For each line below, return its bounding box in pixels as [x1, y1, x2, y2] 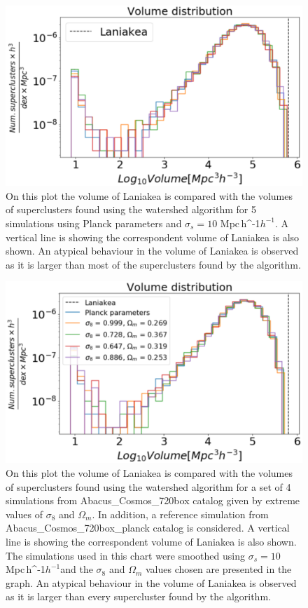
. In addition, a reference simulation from [92, 506, 269, 521]
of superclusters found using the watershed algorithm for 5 [6, 202, 256, 217]
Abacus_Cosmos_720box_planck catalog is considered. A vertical [6, 520, 290, 535]
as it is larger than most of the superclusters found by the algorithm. [6, 257, 301, 271]
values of [6, 506, 43, 521]
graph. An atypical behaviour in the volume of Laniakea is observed [6, 575, 297, 590]
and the [60, 562, 93, 576]
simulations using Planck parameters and [6, 215, 182, 230]
